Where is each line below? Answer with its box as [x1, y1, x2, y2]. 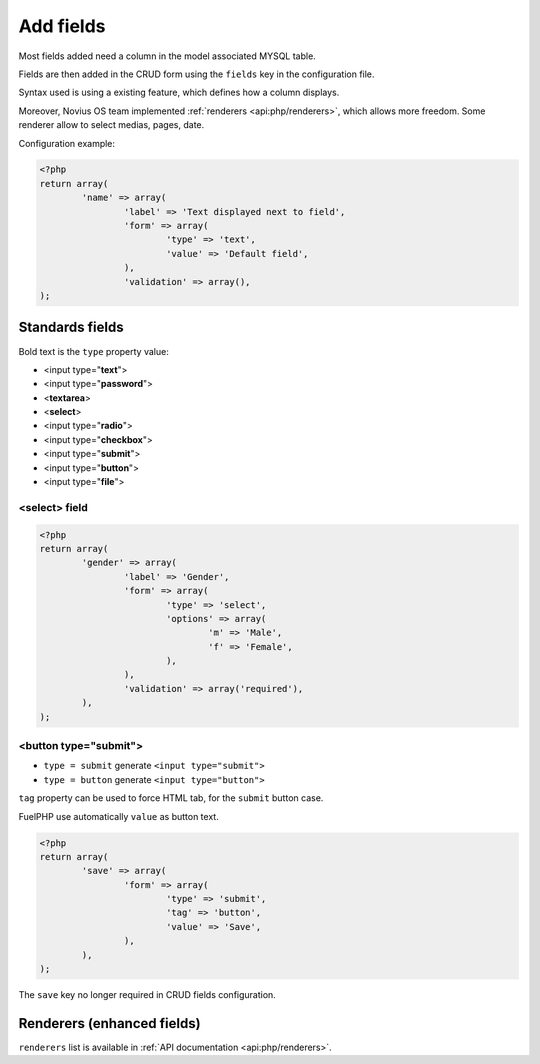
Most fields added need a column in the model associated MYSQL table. [18, 50, 317, 62]
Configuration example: [18, 137, 115, 149]
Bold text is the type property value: [18, 345, 169, 357]
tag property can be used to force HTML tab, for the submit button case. [18, 792, 324, 804]
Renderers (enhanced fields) [18, 1015, 201, 1032]
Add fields [18, 15, 106, 37]
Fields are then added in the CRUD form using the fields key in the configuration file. [18, 68, 375, 80]
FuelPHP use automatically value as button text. [18, 810, 219, 822]
